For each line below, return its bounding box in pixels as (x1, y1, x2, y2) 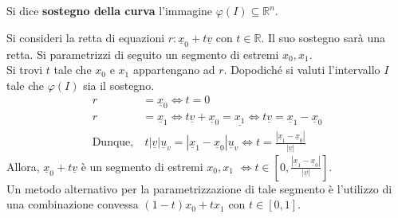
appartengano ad (132, 61, 215, 78)
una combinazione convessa (6, 196, 139, 212)
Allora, (6, 158, 40, 174)
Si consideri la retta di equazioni (6, 29, 165, 45)
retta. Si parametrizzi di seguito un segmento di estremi (6, 45, 279, 62)
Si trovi (6, 61, 43, 78)
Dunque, (92, 137, 134, 149)
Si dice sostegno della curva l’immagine (6, 2, 213, 18)
